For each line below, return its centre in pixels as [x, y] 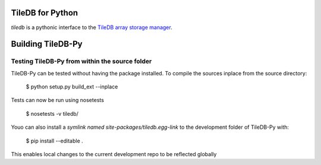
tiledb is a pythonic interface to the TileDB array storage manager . [92, 27]
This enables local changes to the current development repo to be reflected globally [114, 154]
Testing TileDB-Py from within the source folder [81, 61]
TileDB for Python [45, 13]
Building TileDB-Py [47, 44]
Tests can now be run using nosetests [57, 100]
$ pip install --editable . [54, 141]
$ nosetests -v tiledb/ [52, 113]
